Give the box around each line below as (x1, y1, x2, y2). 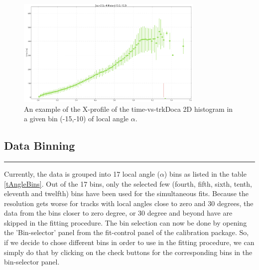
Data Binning (4, 138, 75, 153)
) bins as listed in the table (164, 168, 247, 179)
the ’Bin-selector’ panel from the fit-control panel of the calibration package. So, (4, 227, 249, 238)
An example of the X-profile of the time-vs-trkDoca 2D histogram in (24, 103, 233, 114)
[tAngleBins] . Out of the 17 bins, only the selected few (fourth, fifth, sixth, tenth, (4, 178, 252, 189)
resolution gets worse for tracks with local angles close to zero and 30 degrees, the (4, 198, 254, 208)
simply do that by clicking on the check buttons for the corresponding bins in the (4, 247, 253, 257)
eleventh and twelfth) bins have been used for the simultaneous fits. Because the (4, 188, 249, 199)
